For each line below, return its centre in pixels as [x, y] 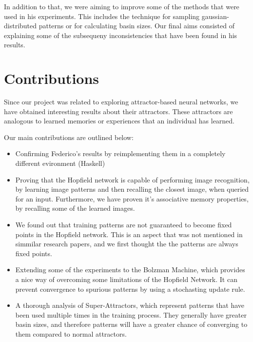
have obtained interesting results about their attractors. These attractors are [118, 111]
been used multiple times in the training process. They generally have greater [131, 314]
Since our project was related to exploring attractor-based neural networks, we [121, 102]
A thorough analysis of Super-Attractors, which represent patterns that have [130, 305]
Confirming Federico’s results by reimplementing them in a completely [120, 153]
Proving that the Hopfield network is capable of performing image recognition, [132, 179]
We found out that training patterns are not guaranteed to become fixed [124, 225]
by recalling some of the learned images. [75, 208]
